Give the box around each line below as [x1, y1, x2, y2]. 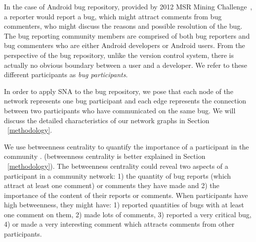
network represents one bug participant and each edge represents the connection [4, 96, 247, 106]
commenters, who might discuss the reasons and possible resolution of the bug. [4, 21, 243, 31]
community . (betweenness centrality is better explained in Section [4, 151, 206, 161]
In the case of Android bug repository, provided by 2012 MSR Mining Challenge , [4, 1, 253, 11]
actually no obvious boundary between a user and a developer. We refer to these [4, 59, 247, 70]
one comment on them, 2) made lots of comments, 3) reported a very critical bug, [4, 209, 252, 219]
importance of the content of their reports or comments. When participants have [4, 190, 248, 200]
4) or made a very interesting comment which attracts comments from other [4, 219, 235, 229]
